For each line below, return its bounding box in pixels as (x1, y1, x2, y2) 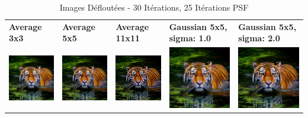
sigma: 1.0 (169, 32, 211, 44)
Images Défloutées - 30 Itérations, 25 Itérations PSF (59, 1, 249, 13)
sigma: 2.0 (238, 32, 280, 44)
